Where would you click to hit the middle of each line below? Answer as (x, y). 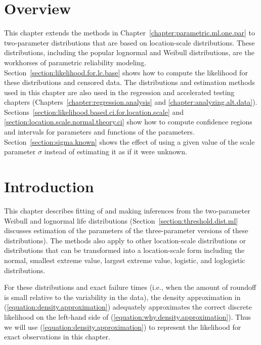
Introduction (49, 186)
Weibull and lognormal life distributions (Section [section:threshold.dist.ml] (121, 220)
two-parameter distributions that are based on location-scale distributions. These (129, 42)
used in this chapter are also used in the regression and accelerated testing (119, 92)
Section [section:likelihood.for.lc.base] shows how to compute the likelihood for (126, 72)
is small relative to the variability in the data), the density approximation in (122, 297)
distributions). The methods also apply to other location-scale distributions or (125, 240)
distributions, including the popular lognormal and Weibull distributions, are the (129, 52)
